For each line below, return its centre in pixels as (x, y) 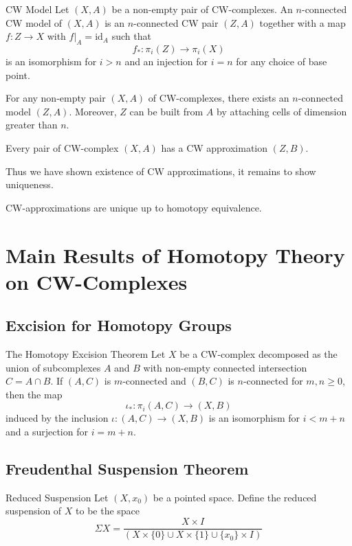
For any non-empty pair (56, 98)
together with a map (302, 22)
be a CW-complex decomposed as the (258, 354)
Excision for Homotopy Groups (119, 325)
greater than (32, 125)
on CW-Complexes (97, 281)
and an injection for (166, 61)
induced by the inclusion (57, 418)
